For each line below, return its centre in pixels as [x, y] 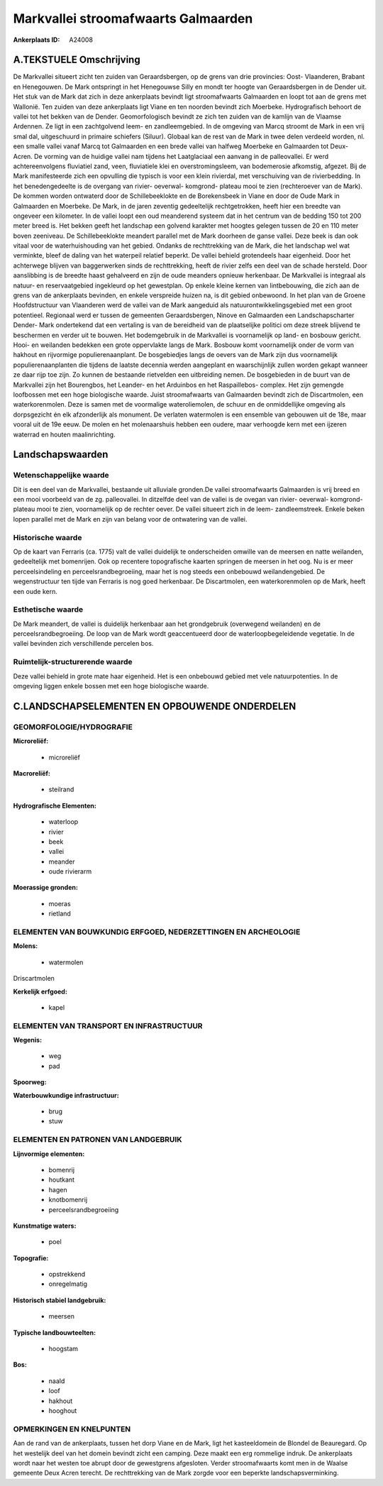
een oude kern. [35, 591]
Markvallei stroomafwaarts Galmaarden [133, 18]
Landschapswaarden [61, 455]
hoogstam [63, 1349]
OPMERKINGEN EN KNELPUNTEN [72, 1429]
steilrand [61, 789]
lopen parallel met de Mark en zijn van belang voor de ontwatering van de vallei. [130, 519]
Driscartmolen [34, 979]
